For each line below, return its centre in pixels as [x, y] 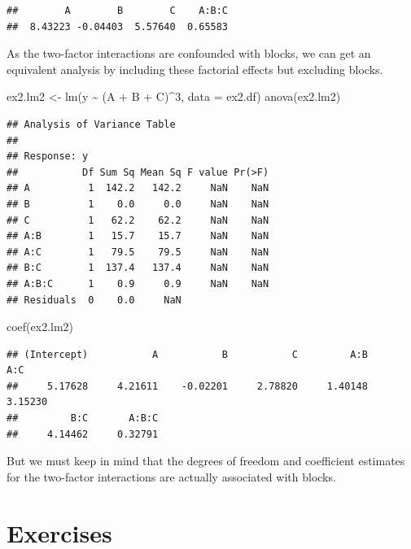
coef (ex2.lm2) [40, 327]
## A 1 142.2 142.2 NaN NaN [138, 188]
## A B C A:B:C [118, 11]
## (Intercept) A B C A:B [187, 354]
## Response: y [48, 157]
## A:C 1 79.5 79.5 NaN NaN [138, 252]
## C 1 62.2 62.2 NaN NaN [138, 220]
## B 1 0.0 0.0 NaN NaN [138, 204]
